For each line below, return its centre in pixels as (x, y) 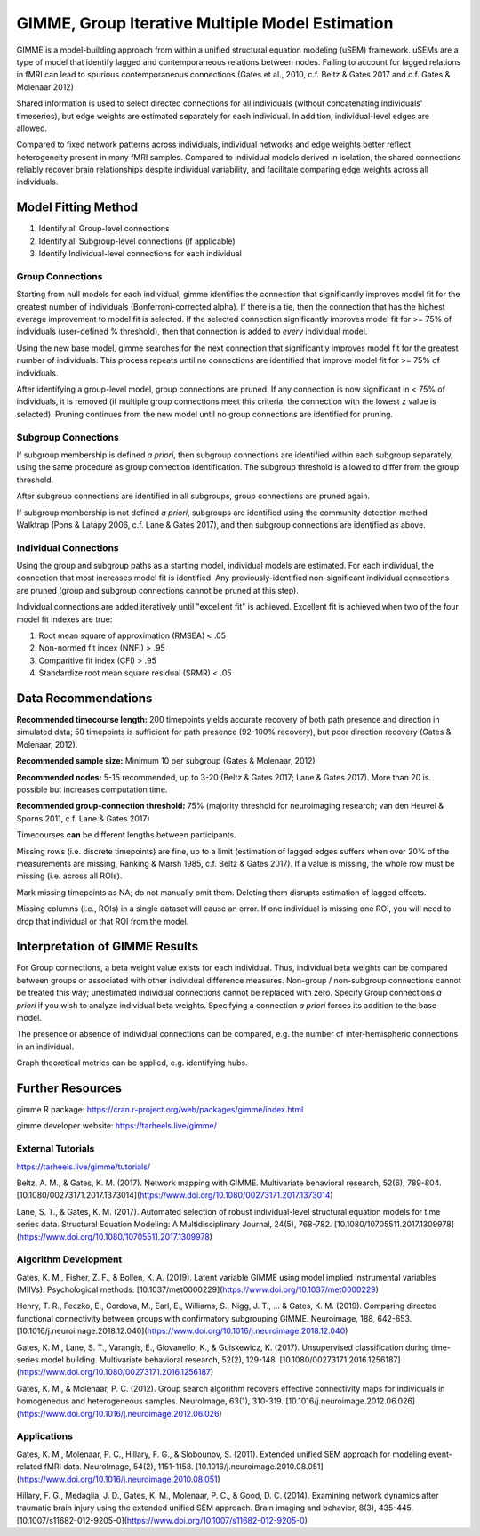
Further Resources (69, 1088)
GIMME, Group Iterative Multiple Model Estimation (205, 23)
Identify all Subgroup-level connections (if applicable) (137, 241)
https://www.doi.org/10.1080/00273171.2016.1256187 (115, 1372)
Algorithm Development (69, 1259)
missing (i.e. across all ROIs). (69, 876)
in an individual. (45, 1047)
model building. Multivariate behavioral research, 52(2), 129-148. (159, 1360)
